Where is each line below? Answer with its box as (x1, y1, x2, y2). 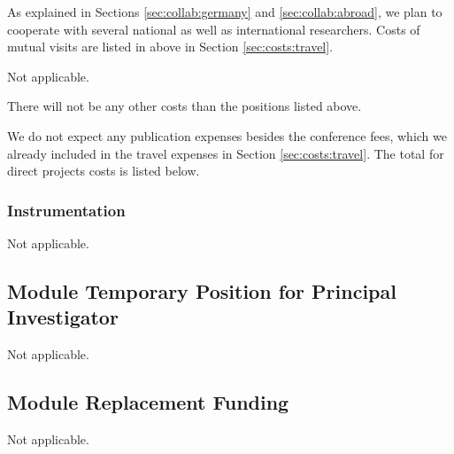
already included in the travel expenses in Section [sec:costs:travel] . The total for (7, 144, 444, 162)
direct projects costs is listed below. (7, 161, 200, 180)
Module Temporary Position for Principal (7, 277, 396, 304)
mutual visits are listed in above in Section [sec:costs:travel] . (7, 37, 334, 56)
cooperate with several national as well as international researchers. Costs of (7, 20, 420, 38)
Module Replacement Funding (7, 388, 289, 416)
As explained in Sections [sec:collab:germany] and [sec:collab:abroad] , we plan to (7, 3, 442, 20)
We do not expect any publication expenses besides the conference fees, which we (7, 126, 447, 145)
